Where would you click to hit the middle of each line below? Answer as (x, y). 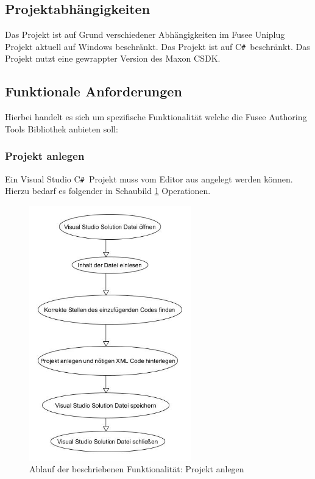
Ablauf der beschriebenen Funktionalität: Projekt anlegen (137, 469)
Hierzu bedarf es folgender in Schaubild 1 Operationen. (108, 191)
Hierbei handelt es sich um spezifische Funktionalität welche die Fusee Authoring (156, 117)
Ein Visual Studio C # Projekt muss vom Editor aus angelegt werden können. (149, 178)
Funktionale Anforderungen (94, 91)
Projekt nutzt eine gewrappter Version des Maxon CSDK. (113, 58)
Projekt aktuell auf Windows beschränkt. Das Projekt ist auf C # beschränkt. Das (157, 46)
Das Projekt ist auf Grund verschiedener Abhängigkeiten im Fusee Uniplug (145, 34)
